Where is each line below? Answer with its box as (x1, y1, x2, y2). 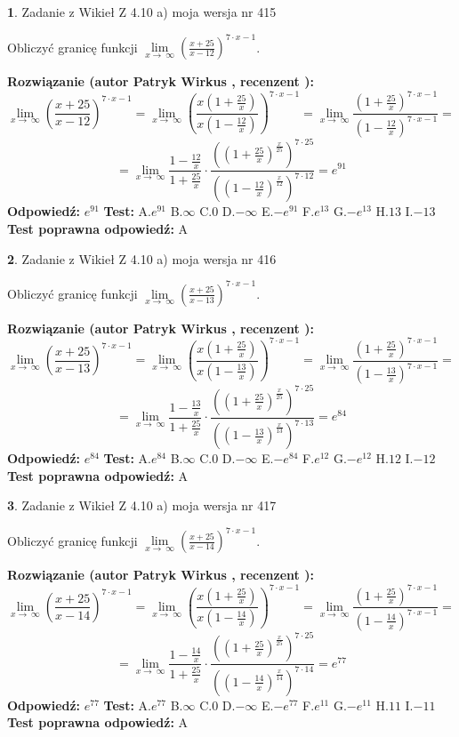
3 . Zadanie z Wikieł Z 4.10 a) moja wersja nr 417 (7, 496, 277, 515)
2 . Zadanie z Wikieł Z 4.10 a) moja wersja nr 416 (7, 249, 277, 268)
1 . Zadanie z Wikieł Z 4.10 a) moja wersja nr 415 (7, 3, 277, 20)
